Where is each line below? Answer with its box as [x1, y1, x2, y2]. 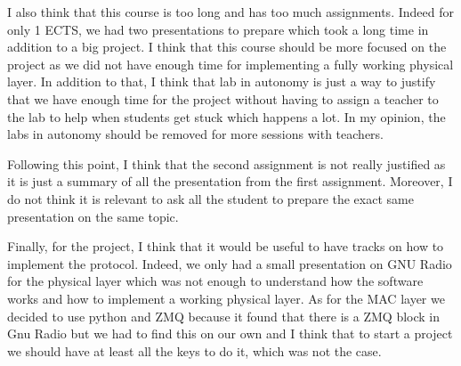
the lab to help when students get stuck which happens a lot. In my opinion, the [7, 107, 446, 126]
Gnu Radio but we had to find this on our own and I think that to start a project [7, 324, 453, 343]
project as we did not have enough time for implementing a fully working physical [7, 54, 454, 73]
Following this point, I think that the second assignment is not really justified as [7, 154, 446, 173]
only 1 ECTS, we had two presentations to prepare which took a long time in [7, 20, 429, 38]
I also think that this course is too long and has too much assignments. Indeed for [7, 3, 454, 20]
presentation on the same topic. [7, 207, 179, 225]
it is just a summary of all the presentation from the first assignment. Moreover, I [7, 172, 453, 191]
